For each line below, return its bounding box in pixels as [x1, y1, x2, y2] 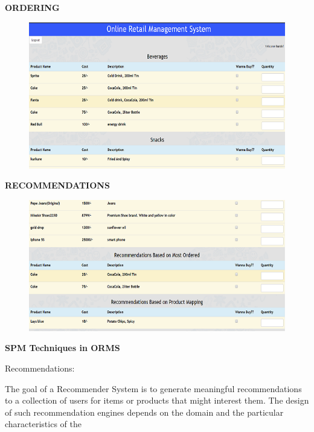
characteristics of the [5, 417, 82, 430]
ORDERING [5, 1, 60, 13]
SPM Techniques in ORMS [5, 341, 120, 354]
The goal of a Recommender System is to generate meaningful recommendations [5, 382, 302, 395]
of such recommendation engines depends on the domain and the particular [5, 405, 284, 418]
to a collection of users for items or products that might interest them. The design [5, 394, 309, 407]
